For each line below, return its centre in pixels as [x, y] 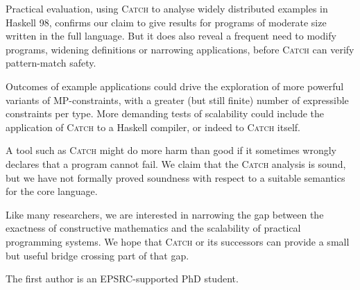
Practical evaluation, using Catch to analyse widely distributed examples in [167, 8]
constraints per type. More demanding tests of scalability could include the [165, 113]
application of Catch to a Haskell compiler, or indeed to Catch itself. [153, 127]
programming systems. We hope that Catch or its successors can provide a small [178, 241]
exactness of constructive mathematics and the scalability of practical [153, 228]
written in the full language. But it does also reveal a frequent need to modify [171, 36]
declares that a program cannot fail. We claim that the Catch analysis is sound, [176, 163]
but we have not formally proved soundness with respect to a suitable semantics [175, 177]
